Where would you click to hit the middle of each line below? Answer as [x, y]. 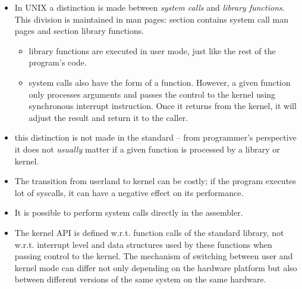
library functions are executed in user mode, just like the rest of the [152, 50]
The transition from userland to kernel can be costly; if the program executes [155, 181]
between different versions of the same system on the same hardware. [140, 279]
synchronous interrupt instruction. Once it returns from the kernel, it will [163, 106]
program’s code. [58, 62]
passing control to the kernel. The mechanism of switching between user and [154, 256]
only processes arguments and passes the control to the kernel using [152, 94]
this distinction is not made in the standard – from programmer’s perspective [155, 137]
